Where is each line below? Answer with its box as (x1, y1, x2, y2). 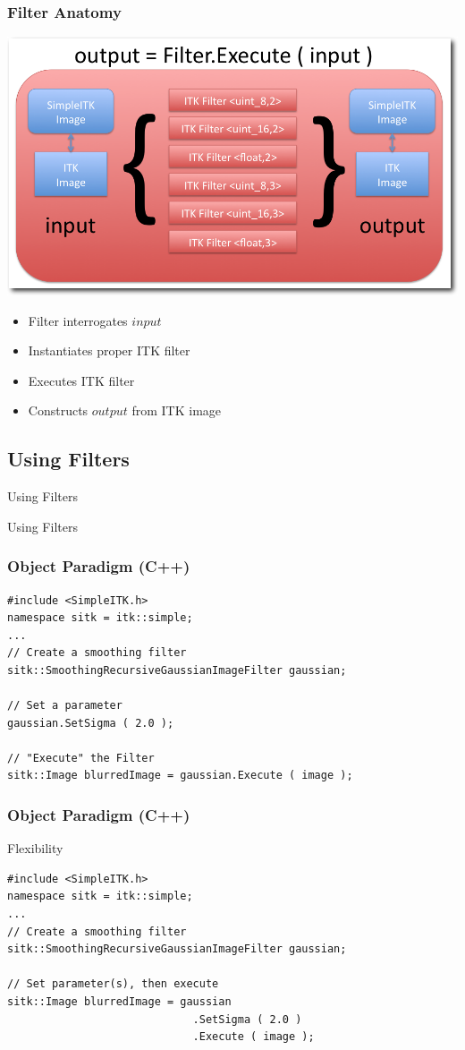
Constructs (28, 401, 89, 420)
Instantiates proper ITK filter (28, 341, 190, 360)
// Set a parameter (7, 699, 123, 713)
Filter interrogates (28, 311, 128, 329)
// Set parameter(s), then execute (7, 977, 219, 991)
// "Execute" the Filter (7, 751, 155, 764)
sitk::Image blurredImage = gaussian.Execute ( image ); (7, 769, 353, 782)
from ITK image (131, 401, 222, 420)
